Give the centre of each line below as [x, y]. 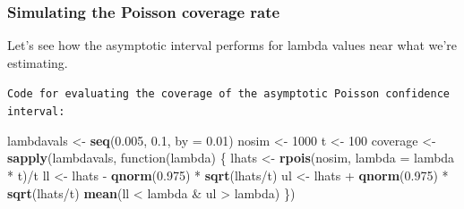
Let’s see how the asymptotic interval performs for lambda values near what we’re [232, 45]
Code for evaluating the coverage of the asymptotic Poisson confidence [228, 94]
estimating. [38, 62]
